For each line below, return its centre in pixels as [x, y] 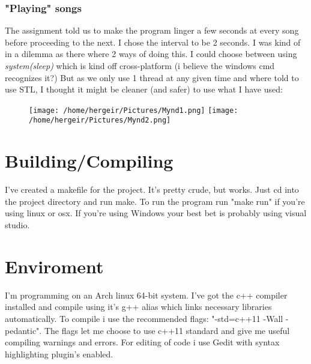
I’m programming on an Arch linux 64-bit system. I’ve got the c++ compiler [146, 295]
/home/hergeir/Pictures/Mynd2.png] [100, 120]
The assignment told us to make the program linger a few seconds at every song [152, 30]
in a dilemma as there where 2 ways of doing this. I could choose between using [151, 54]
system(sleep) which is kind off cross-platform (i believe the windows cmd [140, 65]
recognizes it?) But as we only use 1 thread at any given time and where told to [152, 77]
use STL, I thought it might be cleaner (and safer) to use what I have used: [144, 89]
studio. [17, 225]
